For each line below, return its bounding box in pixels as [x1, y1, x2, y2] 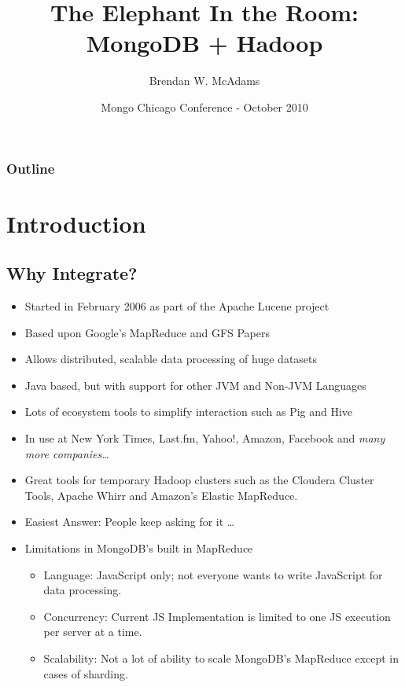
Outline [6, 158, 55, 178]
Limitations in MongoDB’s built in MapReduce [24, 539, 253, 556]
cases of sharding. [43, 665, 128, 681]
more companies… [24, 445, 109, 461]
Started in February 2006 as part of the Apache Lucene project [24, 298, 330, 314]
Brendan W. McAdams [149, 72, 260, 89]
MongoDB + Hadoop [86, 27, 323, 59]
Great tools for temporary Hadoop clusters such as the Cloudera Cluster [24, 472, 374, 488]
